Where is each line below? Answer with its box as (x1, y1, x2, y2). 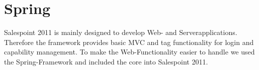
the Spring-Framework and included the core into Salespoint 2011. (4, 56, 208, 66)
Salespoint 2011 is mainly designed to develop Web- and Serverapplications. (4, 27, 237, 37)
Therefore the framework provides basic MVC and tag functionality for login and (4, 36, 254, 47)
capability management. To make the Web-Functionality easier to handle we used (4, 46, 255, 57)
